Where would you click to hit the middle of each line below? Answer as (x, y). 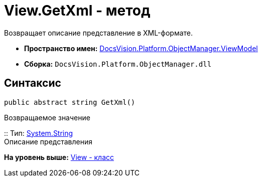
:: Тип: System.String (39, 133)
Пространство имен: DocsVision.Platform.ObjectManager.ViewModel (141, 48)
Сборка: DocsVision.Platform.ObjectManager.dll (118, 64)
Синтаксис (33, 83)
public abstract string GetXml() (70, 102)
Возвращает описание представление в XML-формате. (99, 33)
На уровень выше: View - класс (59, 157)
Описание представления (48, 141)
